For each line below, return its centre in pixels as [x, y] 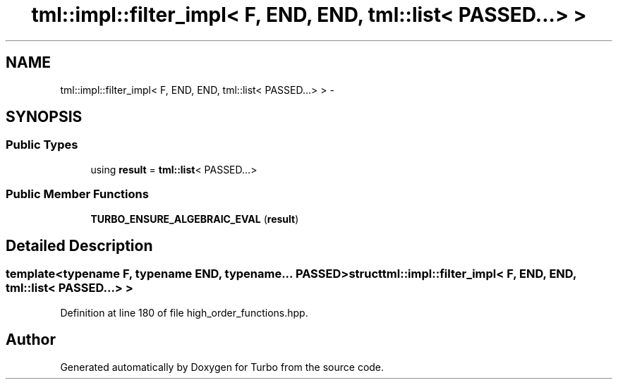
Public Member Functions [77, 194]
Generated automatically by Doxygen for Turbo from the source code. [222, 367]
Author [31, 340]
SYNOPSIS [44, 117]
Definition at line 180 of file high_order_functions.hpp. [184, 312]
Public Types [42, 145]
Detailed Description [79, 245]
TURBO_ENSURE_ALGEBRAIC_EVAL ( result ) [195, 219]
